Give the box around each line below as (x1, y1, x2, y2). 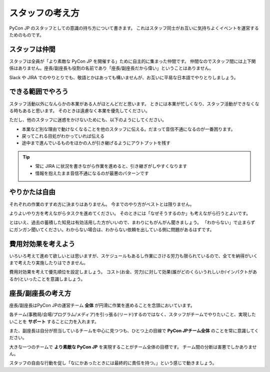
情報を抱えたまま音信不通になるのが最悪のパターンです (35, 170, 149, 176)
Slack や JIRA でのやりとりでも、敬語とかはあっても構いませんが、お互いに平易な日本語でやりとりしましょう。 (9, 74, 238, 80)
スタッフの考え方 (9, 8, 80, 19)
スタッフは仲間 (9, 45, 55, 54)
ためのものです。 (9, 32, 44, 38)
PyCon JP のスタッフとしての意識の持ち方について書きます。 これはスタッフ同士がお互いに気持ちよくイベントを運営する (9, 25, 259, 31)
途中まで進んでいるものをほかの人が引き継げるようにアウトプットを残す (21, 140, 171, 146)
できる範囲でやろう (9, 88, 68, 96)
